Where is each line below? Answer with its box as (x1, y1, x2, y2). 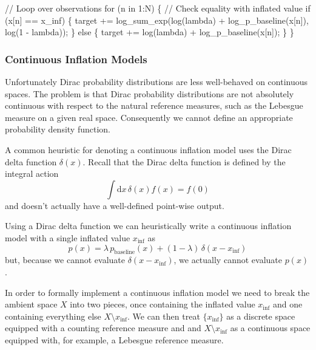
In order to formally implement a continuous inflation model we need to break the (5, 286, 310, 298)
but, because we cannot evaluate (5, 253, 126, 266)
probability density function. (5, 123, 111, 136)
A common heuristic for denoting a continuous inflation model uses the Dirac (5, 143, 292, 156)
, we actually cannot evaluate (173, 253, 282, 266)
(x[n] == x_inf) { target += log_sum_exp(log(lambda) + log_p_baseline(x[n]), (5, 13, 309, 26)
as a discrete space (226, 309, 295, 322)
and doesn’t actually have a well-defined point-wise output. (5, 199, 224, 211)
